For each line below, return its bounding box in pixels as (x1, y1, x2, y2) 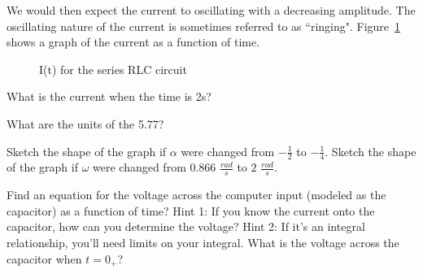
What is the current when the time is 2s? (7, 88, 211, 105)
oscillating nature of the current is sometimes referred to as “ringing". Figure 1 (7, 17, 401, 34)
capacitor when (7, 250, 82, 267)
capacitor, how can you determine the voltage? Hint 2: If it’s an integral (7, 218, 365, 235)
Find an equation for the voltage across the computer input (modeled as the (7, 186, 386, 203)
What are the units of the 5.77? (7, 115, 164, 132)
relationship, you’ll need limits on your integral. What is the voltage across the (7, 234, 399, 250)
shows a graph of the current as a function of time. (7, 33, 260, 50)
